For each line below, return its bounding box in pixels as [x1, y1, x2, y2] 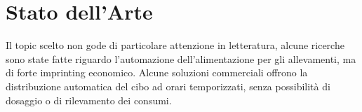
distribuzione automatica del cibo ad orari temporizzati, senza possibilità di [6, 78, 330, 93]
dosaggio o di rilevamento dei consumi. [6, 92, 172, 107]
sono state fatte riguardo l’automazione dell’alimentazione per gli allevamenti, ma [6, 51, 356, 66]
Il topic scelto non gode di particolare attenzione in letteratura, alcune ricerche [6, 38, 344, 52]
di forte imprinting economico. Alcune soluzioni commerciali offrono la [6, 65, 308, 80]
